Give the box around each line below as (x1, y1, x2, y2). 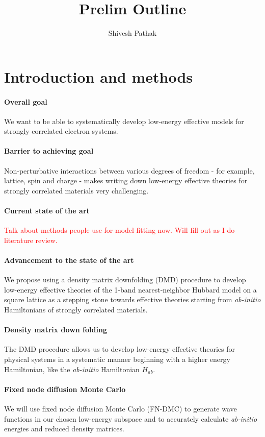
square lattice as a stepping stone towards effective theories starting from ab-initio (4, 294, 261, 305)
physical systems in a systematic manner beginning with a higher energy (4, 354, 230, 365)
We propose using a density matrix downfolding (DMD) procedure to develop (4, 274, 246, 285)
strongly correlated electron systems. (4, 126, 118, 136)
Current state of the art (4, 205, 90, 216)
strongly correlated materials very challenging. (4, 185, 149, 196)
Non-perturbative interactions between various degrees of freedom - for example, (4, 165, 255, 176)
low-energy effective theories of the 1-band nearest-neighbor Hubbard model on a (4, 284, 257, 295)
